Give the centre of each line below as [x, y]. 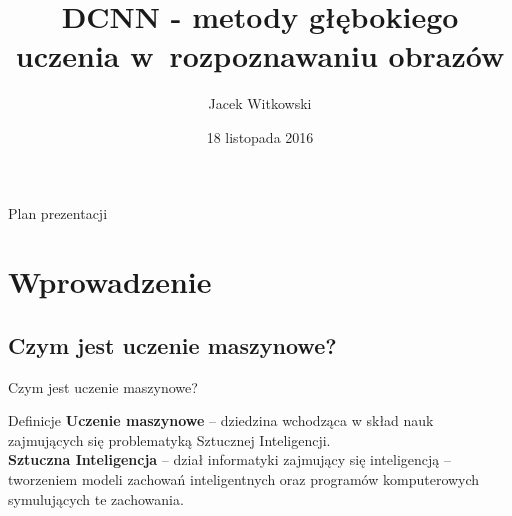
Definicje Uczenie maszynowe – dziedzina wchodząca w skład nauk [221, 420]
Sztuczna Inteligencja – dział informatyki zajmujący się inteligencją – [229, 459]
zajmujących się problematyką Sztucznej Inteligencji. [169, 439]
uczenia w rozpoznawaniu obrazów [260, 55]
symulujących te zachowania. [96, 498]
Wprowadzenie [110, 281]
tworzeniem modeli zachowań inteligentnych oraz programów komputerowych [244, 479]
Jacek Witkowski [260, 103]
